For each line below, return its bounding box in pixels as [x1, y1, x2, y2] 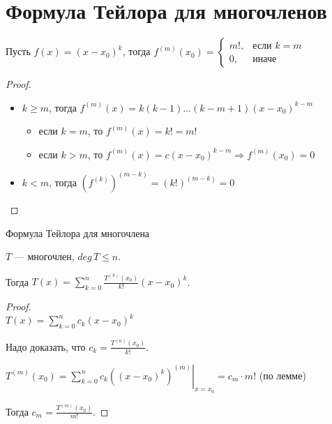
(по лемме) [259, 368, 306, 382]
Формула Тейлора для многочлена [6, 225, 150, 240]
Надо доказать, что [6, 339, 86, 354]
